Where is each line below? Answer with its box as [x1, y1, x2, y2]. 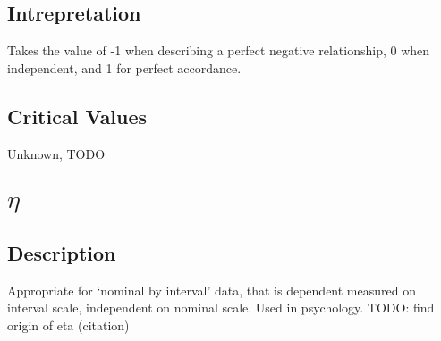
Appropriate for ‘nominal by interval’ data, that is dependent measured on [7, 280, 416, 299]
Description [7, 238, 116, 266]
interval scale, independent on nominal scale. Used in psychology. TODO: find [7, 298, 435, 317]
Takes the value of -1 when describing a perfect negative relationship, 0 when [7, 41, 430, 60]
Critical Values [7, 102, 148, 129]
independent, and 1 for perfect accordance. [7, 58, 242, 77]
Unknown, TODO [7, 144, 106, 162]
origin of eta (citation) [7, 315, 130, 334]
